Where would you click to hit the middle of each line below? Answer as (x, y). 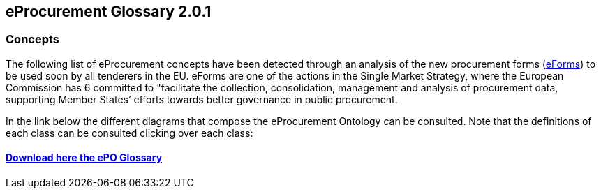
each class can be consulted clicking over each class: (129, 133)
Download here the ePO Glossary (84, 158)
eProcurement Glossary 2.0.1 (109, 12)
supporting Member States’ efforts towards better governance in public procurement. (202, 99)
